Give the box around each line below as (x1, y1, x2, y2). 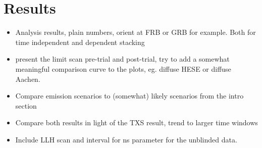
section (15, 100, 37, 111)
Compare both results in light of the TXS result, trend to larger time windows (15, 117, 258, 128)
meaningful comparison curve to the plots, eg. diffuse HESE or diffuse (15, 63, 231, 74)
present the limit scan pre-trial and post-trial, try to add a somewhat (15, 54, 230, 64)
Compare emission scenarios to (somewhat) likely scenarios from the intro (15, 90, 244, 101)
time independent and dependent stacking (15, 36, 145, 47)
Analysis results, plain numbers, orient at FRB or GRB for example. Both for (15, 27, 256, 37)
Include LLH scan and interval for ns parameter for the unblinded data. (15, 134, 237, 144)
